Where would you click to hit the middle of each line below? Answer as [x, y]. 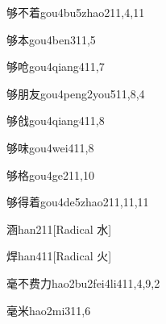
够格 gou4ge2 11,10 [50, 174]
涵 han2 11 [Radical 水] [59, 228]
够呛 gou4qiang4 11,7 [56, 66]
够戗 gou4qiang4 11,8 [56, 120]
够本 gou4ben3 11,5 [51, 39]
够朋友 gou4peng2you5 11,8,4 [76, 93]
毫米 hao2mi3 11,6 [49, 310]
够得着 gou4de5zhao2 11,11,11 [78, 202]
